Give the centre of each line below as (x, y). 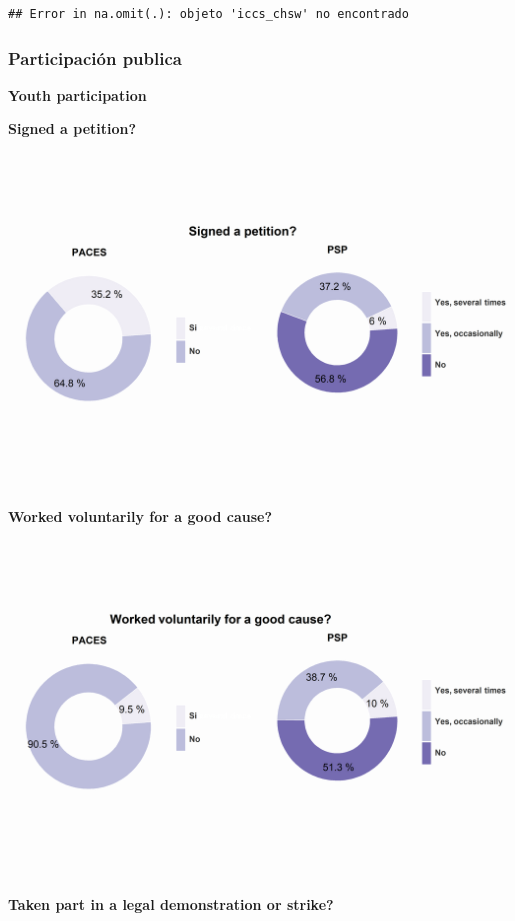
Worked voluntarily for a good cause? (140, 516)
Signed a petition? (72, 128)
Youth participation (77, 94)
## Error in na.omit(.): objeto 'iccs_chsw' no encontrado (208, 14)
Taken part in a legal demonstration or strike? (171, 904)
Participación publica (95, 57)
